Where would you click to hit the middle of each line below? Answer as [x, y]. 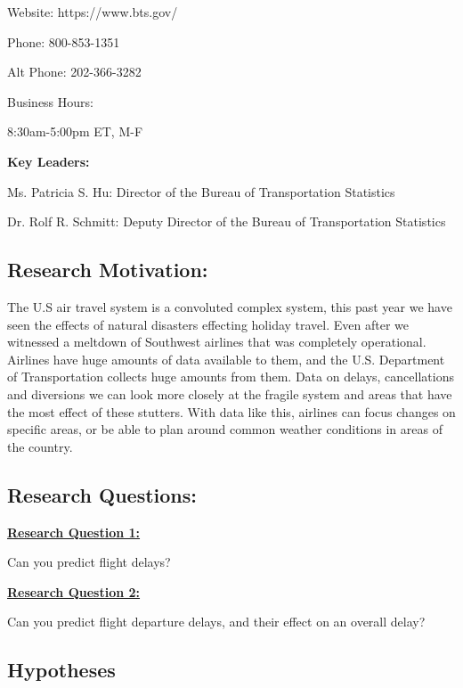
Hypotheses [61, 670]
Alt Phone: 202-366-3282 [74, 72]
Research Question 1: [74, 532]
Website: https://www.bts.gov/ [93, 12]
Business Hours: [50, 101]
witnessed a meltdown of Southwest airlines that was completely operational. [217, 342]
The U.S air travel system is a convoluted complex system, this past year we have [230, 306]
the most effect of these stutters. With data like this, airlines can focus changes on [231, 411]
